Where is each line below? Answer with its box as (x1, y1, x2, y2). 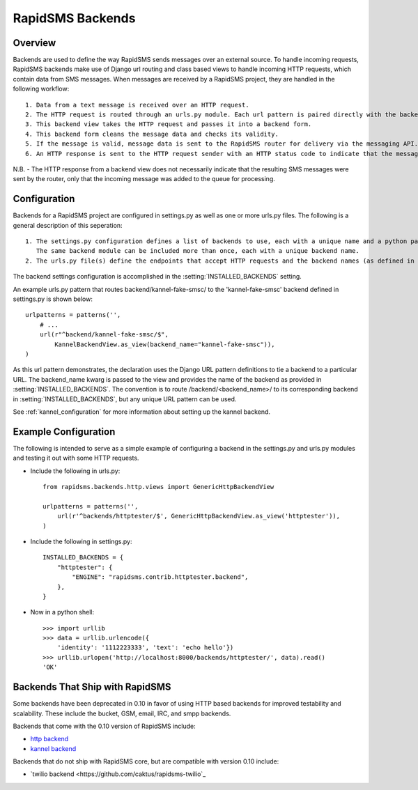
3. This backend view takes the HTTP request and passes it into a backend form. (25, 121, 312, 128)
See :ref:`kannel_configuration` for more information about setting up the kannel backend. (13, 408, 271, 416)
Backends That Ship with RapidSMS (13, 681, 171, 693)
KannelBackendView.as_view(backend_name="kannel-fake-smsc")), (54, 340, 275, 348)
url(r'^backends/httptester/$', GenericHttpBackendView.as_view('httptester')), (56, 512, 341, 520)
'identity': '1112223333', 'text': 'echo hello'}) (56, 644, 234, 651)
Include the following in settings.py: (30, 537, 132, 545)
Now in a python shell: (30, 608, 94, 617)
